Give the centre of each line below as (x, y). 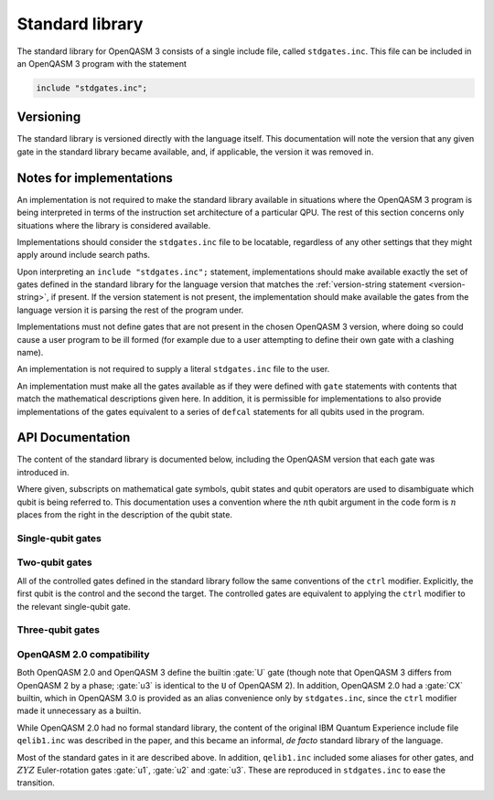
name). (30, 353)
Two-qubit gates (54, 562)
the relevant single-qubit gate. (74, 606)
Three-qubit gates (59, 630)
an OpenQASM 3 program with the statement (102, 63)
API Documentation (74, 437)
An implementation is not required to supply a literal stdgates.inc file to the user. (173, 369)
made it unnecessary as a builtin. (79, 711)
